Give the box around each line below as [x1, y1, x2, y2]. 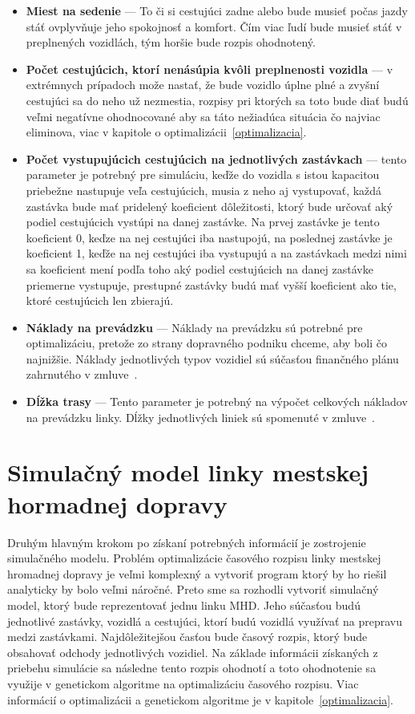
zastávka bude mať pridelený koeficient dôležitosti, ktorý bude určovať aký [26, 197, 393, 214]
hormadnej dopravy [7, 487, 228, 520]
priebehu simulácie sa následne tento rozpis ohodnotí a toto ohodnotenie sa [7, 659, 377, 676]
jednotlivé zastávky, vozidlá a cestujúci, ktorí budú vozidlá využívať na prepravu [7, 612, 403, 629]
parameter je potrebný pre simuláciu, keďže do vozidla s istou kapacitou [26, 166, 380, 183]
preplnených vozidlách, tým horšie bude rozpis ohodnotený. [26, 34, 316, 51]
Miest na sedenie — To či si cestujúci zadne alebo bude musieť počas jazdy [26, 2, 408, 18]
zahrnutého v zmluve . [26, 366, 138, 383]
